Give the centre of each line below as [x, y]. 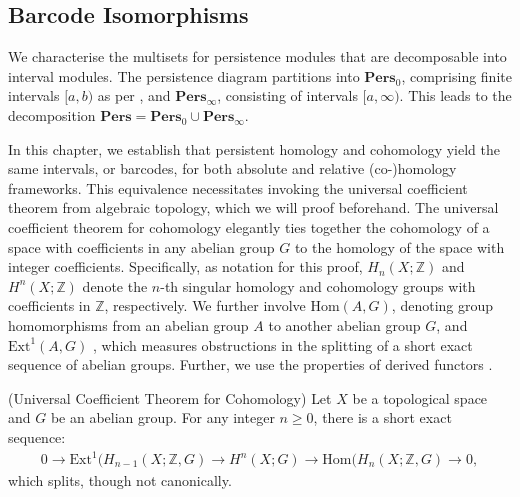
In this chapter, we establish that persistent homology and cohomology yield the [254, 148]
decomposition [52, 114]
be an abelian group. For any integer [162, 417]
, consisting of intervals [287, 95]
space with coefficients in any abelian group [141, 246]
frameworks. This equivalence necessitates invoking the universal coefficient [238, 187]
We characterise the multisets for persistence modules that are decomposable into [257, 56]
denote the [115, 285]
